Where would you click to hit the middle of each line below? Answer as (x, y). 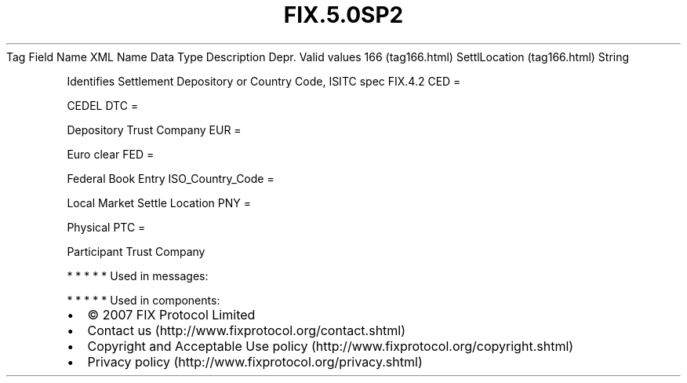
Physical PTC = (106, 227)
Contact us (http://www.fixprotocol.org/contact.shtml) (247, 330)
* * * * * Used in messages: (138, 275)
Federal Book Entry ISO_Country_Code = (171, 178)
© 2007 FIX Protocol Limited (171, 314)
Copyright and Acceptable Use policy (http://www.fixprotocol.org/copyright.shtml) (331, 346)
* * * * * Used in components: (144, 300)
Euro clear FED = (111, 154)
